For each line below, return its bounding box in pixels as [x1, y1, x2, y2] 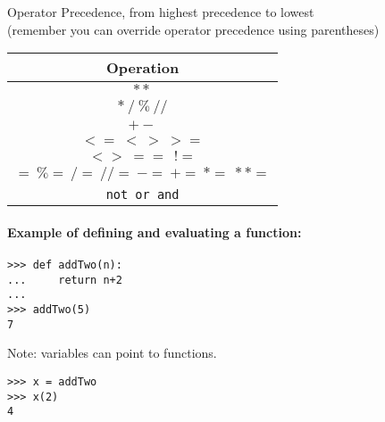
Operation [105, 57, 180, 79]
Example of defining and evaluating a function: [7, 222, 302, 241]
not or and [105, 187, 180, 203]
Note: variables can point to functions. [7, 343, 217, 362]
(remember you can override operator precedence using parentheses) [7, 20, 380, 38]
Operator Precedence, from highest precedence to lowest [7, 3, 314, 21]
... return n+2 [7, 273, 122, 286]
